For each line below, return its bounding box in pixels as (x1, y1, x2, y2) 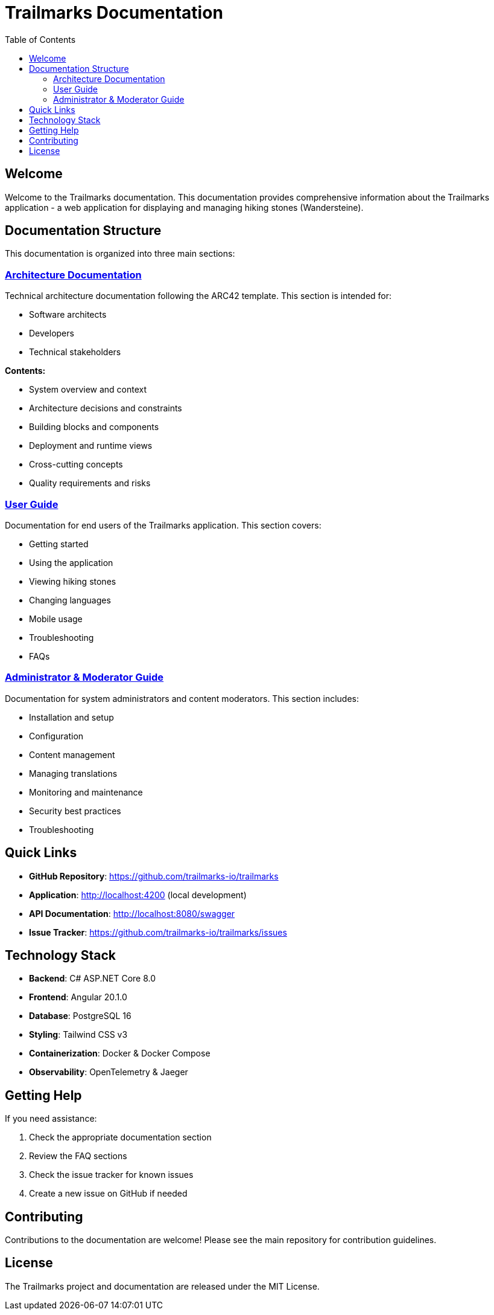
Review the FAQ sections (29, 1151, 127, 1162)
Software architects (29, 309, 107, 320)
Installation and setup (29, 712, 114, 722)
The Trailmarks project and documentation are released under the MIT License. (5, 1281, 320, 1291)
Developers (29, 328, 74, 339)
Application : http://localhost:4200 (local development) (29, 889, 247, 900)
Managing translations (29, 768, 118, 779)
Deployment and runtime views (29, 440, 153, 451)
